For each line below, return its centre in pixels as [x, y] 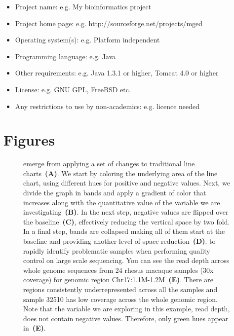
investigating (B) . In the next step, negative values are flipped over [126, 212]
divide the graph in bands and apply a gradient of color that [115, 193]
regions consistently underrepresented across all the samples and [120, 289]
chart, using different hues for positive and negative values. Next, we [127, 183]
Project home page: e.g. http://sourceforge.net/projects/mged [109, 23]
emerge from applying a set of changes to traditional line [109, 164]
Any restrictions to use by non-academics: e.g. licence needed [107, 106]
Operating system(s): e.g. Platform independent [87, 40]
